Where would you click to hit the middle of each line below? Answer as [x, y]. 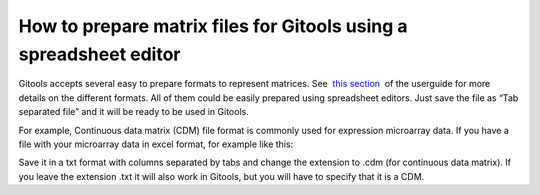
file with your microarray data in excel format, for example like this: [156, 144]
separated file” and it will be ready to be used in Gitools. [133, 112]
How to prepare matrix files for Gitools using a [213, 26]
